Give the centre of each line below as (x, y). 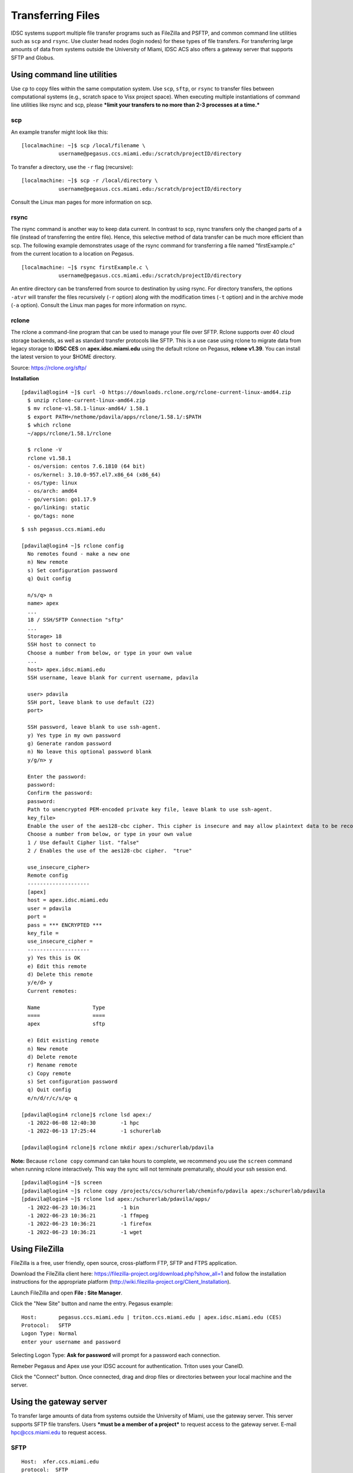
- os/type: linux (52, 483)
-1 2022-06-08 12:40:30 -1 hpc (83, 1123)
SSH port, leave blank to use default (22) (91, 702)
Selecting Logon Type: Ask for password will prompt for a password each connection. (116, 1355)
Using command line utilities (64, 75)
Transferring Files (55, 15)
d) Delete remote (52, 1057)
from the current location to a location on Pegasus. (72, 254)
